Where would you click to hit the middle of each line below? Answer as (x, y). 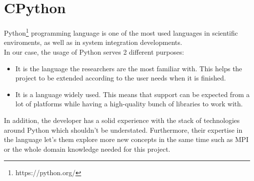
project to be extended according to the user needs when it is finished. (121, 78)
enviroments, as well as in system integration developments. (93, 42)
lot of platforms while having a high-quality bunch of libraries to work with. (129, 104)
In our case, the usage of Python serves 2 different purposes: (94, 51)
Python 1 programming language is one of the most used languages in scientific (121, 32)
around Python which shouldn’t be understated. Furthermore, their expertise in (123, 130)
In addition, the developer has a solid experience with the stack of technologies (122, 120)
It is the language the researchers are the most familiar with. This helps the (129, 68)
